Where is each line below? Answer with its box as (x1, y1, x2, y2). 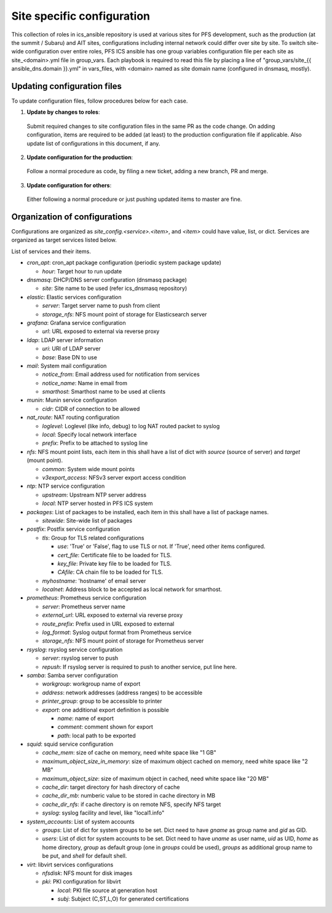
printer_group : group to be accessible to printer (42, 697, 162, 705)
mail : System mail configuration (26, 362, 107, 369)
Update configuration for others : (26, 181, 112, 189)
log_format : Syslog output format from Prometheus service (42, 629, 192, 636)
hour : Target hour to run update (42, 267, 122, 275)
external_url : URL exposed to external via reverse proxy (42, 611, 183, 619)
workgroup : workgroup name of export (42, 680, 141, 688)
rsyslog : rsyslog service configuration (26, 646, 123, 653)
